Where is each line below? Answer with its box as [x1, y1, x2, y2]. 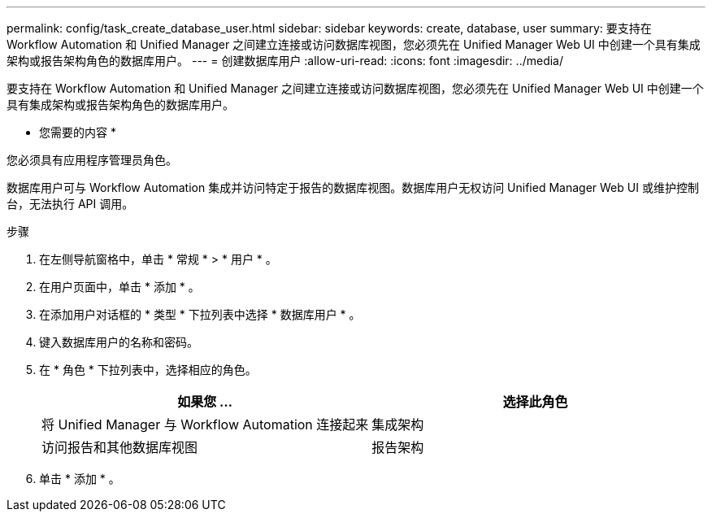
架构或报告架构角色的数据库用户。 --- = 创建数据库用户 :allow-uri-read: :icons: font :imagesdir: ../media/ [7, 54, 564, 67]
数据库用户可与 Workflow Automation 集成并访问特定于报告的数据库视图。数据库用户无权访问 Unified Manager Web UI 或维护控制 [7, 181, 699, 194]
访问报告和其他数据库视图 [41, 439, 198, 455]
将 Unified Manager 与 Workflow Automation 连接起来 [41, 416, 369, 433]
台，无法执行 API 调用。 [7, 197, 134, 211]
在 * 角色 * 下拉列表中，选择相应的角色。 [39, 363, 257, 377]
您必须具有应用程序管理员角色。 [7, 153, 177, 167]
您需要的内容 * [39, 125, 116, 139]
